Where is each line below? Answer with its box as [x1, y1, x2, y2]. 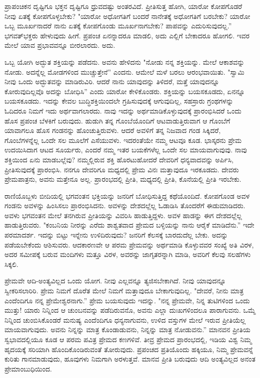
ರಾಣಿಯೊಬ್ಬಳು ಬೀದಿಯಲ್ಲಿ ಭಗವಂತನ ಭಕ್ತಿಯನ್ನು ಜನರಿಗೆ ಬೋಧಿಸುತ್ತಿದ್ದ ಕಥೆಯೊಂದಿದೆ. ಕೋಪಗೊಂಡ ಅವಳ [4, 190, 250, 201]
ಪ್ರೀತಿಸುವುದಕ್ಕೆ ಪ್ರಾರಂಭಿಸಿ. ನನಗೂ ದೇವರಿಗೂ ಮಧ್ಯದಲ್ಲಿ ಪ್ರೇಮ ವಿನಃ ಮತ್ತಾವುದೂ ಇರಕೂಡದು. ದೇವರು [4, 164, 239, 174]
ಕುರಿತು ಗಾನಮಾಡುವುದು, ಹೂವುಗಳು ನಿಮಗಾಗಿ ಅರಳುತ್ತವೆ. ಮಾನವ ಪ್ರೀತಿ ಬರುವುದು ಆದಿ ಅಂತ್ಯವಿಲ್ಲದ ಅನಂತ [4, 354, 256, 364]
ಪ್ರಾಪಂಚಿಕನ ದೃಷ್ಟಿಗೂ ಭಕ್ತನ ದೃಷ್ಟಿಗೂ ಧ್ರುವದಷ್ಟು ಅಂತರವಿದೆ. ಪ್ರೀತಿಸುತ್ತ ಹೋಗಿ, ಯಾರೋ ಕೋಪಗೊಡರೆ [4, 1, 243, 11]
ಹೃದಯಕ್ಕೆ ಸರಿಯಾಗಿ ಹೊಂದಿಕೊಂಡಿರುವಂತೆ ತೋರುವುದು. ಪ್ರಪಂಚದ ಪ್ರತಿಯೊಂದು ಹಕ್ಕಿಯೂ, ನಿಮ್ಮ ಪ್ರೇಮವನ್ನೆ [4, 344, 253, 354]
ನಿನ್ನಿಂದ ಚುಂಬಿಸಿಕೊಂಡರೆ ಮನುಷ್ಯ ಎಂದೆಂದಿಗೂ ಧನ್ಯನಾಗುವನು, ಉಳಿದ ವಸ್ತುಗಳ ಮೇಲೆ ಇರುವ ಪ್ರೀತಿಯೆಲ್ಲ [4, 314, 246, 325]
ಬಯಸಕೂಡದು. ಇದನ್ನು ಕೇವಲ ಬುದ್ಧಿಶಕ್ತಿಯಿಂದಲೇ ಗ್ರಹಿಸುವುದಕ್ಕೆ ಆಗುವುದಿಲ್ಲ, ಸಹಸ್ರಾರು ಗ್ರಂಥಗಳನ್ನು [4, 96, 234, 106]
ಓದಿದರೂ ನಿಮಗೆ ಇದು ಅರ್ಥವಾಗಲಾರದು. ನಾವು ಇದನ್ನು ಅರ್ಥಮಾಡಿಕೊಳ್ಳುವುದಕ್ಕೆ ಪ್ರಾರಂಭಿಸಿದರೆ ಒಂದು [4, 105, 242, 116]
